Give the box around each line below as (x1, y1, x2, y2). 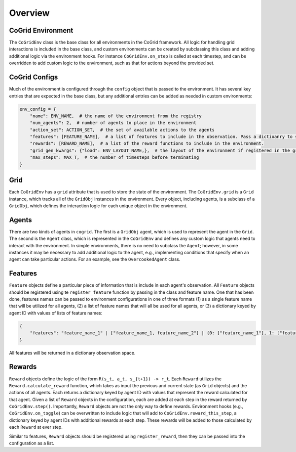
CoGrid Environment (9, 26, 74, 35)
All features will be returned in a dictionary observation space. (9, 350, 136, 356)
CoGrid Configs (9, 73, 58, 82)
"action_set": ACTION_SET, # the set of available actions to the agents (30, 127, 215, 133)
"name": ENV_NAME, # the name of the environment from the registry (30, 113, 202, 119)
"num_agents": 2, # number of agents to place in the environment (30, 120, 197, 126)
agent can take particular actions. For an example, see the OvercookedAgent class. (9, 256, 181, 262)
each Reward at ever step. (9, 424, 63, 430)
